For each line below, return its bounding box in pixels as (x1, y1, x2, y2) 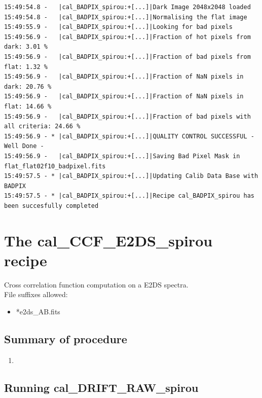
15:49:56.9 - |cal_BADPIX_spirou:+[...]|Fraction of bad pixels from (4, 53, 251, 60)
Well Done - (4, 142, 44, 150)
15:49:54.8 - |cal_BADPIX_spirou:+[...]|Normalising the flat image (4, 13, 247, 21)
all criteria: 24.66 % (4, 123, 81, 130)
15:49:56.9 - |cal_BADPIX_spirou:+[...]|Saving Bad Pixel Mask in (4, 152, 240, 160)
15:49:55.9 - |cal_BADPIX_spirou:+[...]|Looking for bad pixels (4, 23, 233, 31)
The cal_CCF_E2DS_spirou (4, 230, 213, 250)
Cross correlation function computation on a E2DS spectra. (4, 279, 189, 290)
